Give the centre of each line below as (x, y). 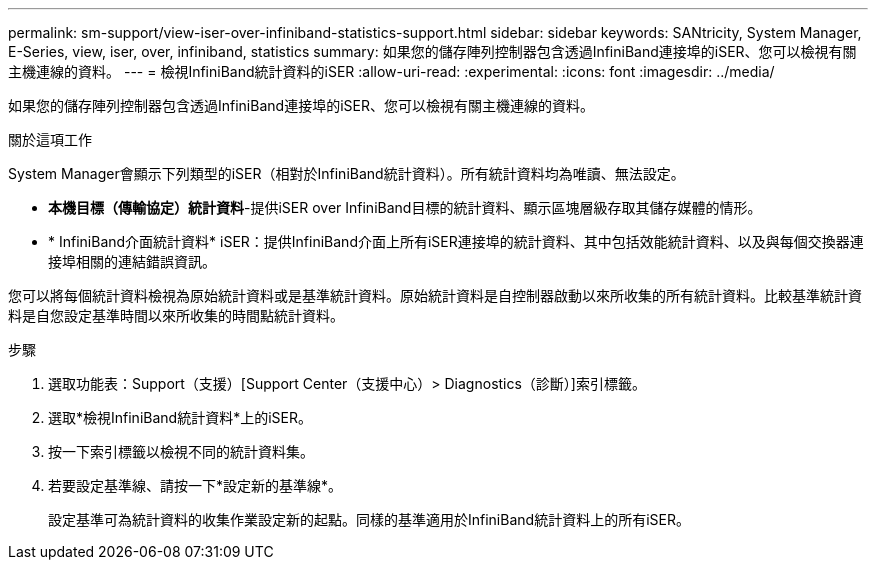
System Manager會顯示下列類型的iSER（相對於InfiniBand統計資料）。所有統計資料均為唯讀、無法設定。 (346, 173)
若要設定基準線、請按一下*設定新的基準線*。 (195, 485)
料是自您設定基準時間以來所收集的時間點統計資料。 (176, 315)
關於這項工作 (50, 139)
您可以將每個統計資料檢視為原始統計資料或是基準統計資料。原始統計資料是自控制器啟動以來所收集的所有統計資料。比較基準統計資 (435, 295)
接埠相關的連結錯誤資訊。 (132, 261)
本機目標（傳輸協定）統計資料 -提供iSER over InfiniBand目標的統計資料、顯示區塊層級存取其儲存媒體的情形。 (405, 207)
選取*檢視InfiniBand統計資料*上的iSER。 (180, 417)
